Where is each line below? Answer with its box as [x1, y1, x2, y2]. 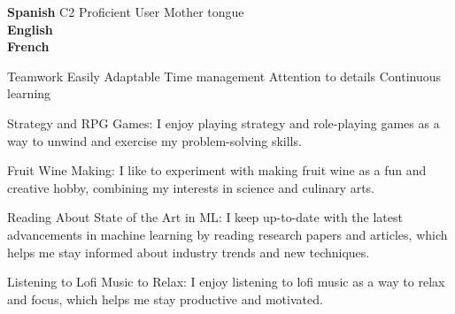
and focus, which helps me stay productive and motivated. [7, 289, 323, 308]
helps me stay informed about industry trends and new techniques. [7, 242, 370, 261]
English [7, 19, 53, 38]
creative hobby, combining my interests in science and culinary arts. [7, 178, 375, 196]
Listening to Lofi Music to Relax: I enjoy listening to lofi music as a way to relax [7, 272, 445, 291]
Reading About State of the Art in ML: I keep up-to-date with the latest [7, 208, 403, 226]
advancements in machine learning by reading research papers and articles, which [7, 225, 448, 243]
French [7, 37, 50, 56]
